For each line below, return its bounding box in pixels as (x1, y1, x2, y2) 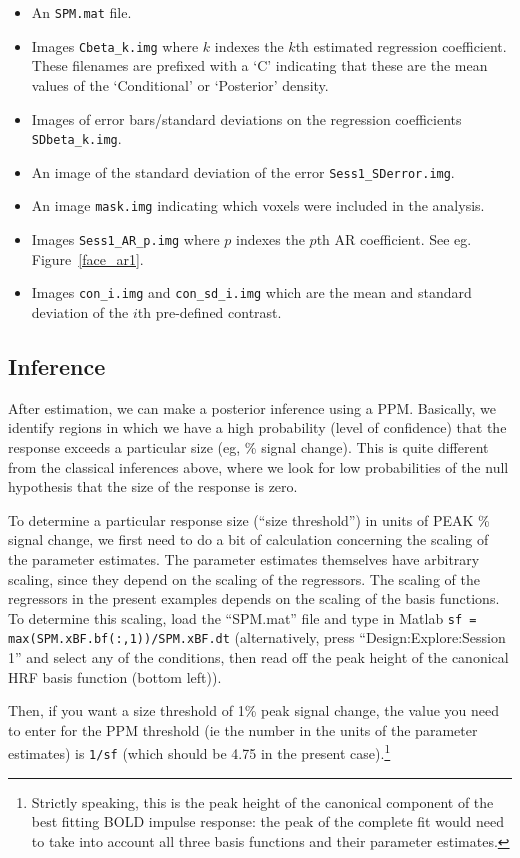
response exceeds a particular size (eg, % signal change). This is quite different (8, 436, 489, 457)
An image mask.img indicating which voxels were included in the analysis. (31, 195, 485, 216)
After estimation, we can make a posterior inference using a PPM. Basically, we (8, 397, 496, 418)
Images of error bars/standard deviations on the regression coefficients (31, 108, 462, 129)
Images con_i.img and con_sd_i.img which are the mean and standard (31, 282, 472, 303)
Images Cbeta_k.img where (31, 35, 199, 56)
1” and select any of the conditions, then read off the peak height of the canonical (8, 647, 509, 668)
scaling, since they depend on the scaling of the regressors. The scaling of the (8, 568, 480, 589)
